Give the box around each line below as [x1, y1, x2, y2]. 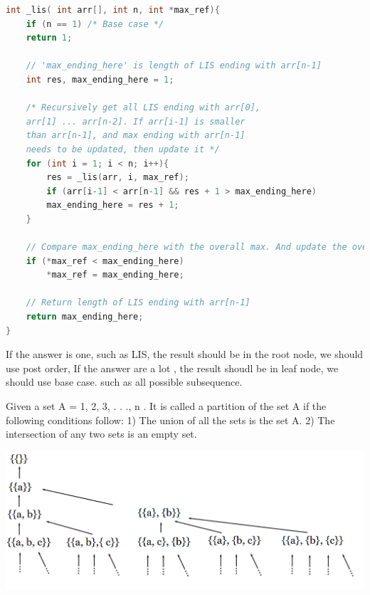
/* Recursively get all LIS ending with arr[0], [26, 102, 260, 113]
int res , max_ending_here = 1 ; [26, 74, 174, 85]
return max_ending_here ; [26, 312, 144, 322]
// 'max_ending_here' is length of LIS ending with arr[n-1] [26, 60, 322, 71]
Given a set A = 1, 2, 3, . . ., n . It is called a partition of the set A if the [6, 399, 327, 414]
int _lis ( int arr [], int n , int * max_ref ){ [6, 5, 220, 15]
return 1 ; [26, 33, 73, 43]
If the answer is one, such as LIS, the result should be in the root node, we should [6, 347, 364, 362]
